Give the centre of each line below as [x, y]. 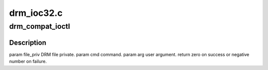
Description [28, 42]
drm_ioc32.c [36, 13]
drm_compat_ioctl [40, 26]
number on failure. [28, 62]
